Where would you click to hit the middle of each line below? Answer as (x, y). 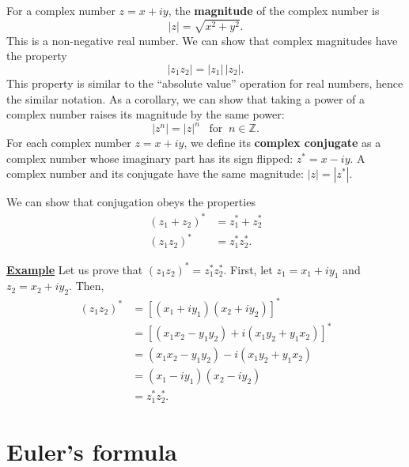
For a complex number (61, 10)
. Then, (87, 286)
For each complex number (69, 143)
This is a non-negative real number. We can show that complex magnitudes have (202, 40)
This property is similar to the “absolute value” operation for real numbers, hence (205, 83)
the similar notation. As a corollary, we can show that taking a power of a (186, 98)
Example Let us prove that (75, 269)
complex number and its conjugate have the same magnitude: (155, 173)
